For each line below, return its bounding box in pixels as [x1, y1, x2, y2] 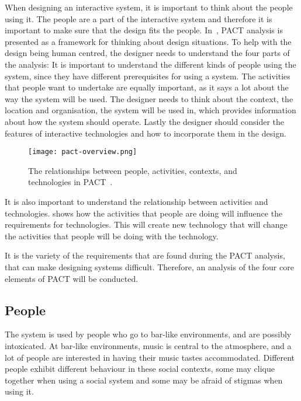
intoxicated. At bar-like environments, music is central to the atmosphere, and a [5, 339, 292, 351]
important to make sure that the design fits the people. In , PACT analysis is [5, 24, 283, 36]
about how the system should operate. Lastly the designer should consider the [5, 115, 285, 127]
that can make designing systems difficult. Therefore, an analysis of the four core [5, 260, 294, 273]
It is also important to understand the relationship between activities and [5, 195, 268, 207]
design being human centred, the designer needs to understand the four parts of [5, 47, 290, 59]
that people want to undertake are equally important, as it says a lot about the [5, 81, 289, 93]
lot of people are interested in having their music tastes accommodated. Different [5, 351, 295, 363]
